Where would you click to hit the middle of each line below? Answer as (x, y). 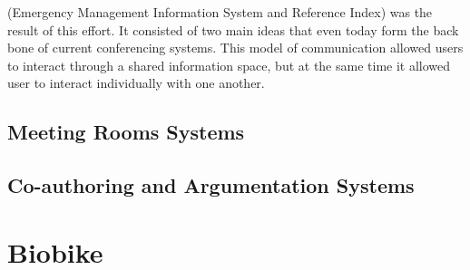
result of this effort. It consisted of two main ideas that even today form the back (233, 29)
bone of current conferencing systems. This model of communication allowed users (235, 48)
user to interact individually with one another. (136, 83)
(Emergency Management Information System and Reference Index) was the (220, 12)
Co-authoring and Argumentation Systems (211, 185)
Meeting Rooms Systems (126, 132)
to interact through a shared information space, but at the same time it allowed (229, 65)
